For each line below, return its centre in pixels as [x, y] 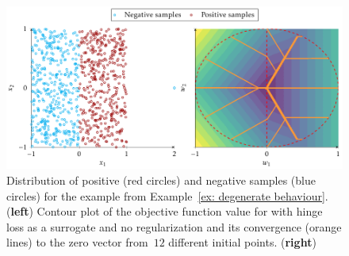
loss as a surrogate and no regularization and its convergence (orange [174, 226]
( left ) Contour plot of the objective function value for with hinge [165, 211]
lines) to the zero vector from [77, 242]
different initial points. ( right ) [242, 242]
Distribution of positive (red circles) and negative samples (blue [161, 180]
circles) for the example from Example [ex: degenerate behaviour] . [167, 195]
